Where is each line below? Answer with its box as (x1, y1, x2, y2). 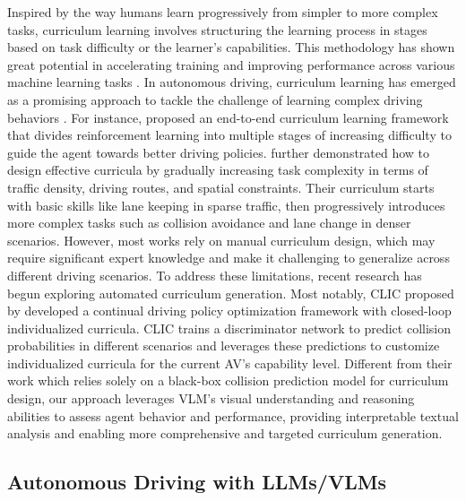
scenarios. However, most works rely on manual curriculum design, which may (7, 230, 436, 249)
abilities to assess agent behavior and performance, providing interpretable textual (7, 406, 459, 425)
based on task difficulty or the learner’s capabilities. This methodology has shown (7, 38, 455, 56)
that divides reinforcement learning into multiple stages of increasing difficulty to (7, 125, 452, 144)
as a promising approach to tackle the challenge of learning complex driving (7, 90, 423, 108)
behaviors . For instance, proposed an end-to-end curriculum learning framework (7, 108, 449, 126)
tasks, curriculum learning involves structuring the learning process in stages (7, 20, 427, 39)
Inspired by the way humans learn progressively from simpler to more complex (7, 3, 438, 21)
